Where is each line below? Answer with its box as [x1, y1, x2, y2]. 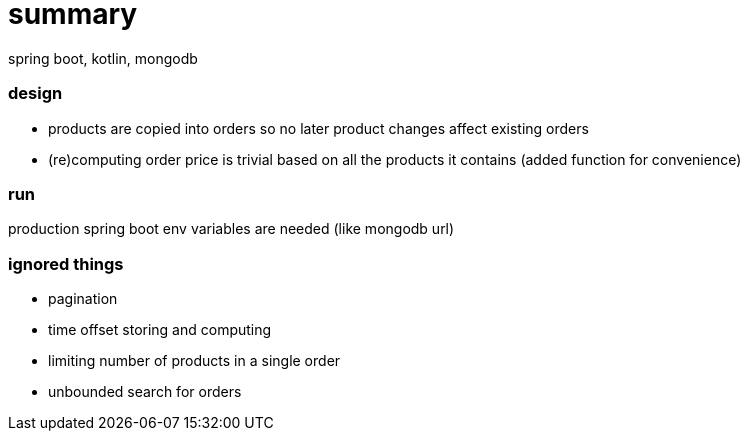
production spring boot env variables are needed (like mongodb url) [8, 220, 455, 238]
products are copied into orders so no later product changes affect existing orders [48, 119, 589, 137]
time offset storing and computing [48, 321, 272, 338]
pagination [48, 290, 118, 307]
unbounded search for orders [48, 383, 242, 400]
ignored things [8, 253, 124, 274]
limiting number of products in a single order [48, 352, 341, 369]
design [8, 83, 63, 104]
